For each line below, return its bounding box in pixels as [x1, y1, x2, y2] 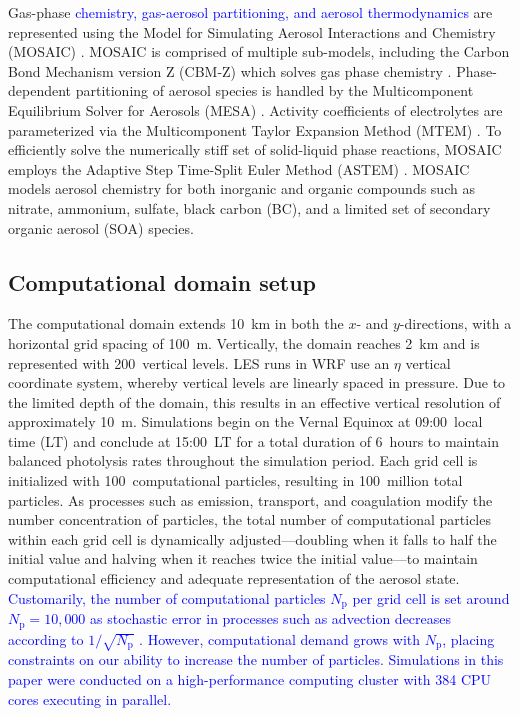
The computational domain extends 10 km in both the [8, 313, 344, 334]
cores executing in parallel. [8, 688, 172, 709]
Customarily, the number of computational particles [8, 587, 326, 608]
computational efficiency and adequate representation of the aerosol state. [8, 568, 460, 589]
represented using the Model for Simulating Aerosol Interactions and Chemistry [8, 21, 496, 42]
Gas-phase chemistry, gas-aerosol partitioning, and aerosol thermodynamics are [8, 2, 493, 22]
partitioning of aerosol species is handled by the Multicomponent [75, 80, 474, 101]
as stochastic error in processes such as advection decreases [90, 608, 452, 629]
